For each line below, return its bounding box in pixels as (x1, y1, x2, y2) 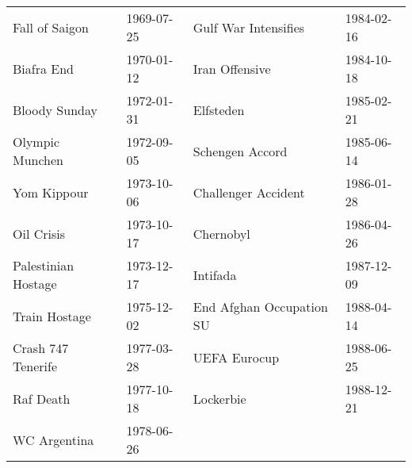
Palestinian (13, 256, 74, 274)
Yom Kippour (13, 182, 89, 201)
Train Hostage (13, 306, 91, 325)
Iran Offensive (193, 59, 271, 78)
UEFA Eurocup (193, 347, 280, 366)
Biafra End (13, 59, 74, 78)
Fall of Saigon (13, 17, 89, 36)
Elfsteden (193, 100, 245, 119)
